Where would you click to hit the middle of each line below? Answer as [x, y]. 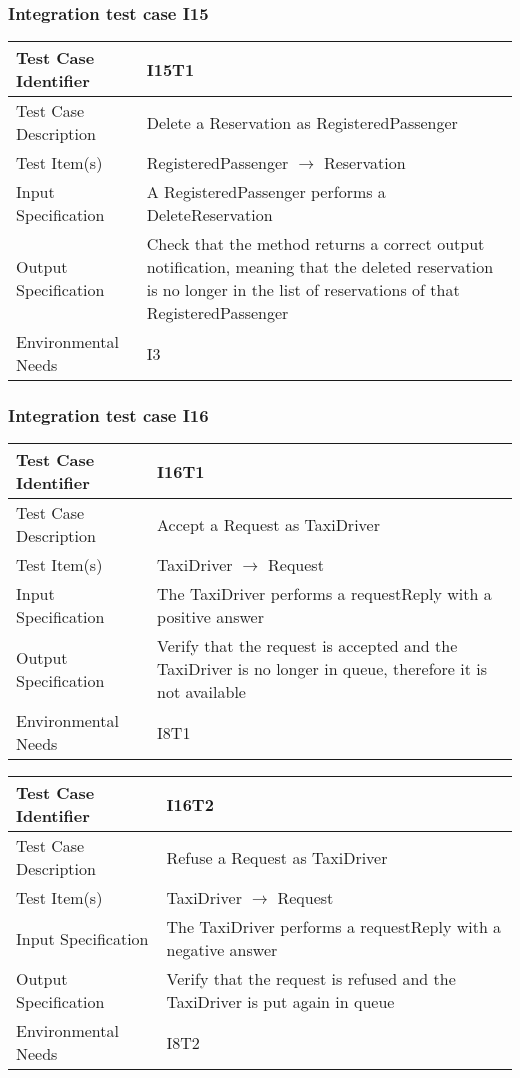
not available [201, 692]
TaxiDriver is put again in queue [280, 1002]
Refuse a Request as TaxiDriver [277, 857]
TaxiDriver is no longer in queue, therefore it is [322, 669]
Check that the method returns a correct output [315, 244]
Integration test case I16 [108, 415]
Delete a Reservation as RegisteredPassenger [302, 122]
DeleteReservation [209, 215]
